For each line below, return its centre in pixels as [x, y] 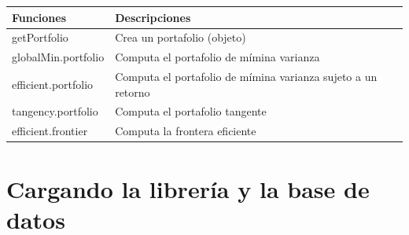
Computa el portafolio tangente [191, 111]
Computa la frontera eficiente [186, 131]
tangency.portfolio [55, 111]
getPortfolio [40, 37]
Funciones [39, 17]
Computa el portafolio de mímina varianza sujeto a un [246, 77]
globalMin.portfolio [58, 57]
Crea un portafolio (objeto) [181, 37]
